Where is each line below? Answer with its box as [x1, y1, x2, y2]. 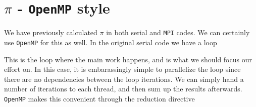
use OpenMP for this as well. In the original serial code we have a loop [4, 37, 217, 47]
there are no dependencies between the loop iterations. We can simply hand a [4, 73, 244, 84]
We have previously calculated [4, 27, 97, 38]
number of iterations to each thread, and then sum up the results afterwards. [4, 83, 242, 94]
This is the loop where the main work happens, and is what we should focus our [4, 54, 252, 64]
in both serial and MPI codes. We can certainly [106, 27, 250, 38]
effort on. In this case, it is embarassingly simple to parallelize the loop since [4, 64, 241, 74]
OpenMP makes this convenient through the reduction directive [4, 93, 195, 103]
